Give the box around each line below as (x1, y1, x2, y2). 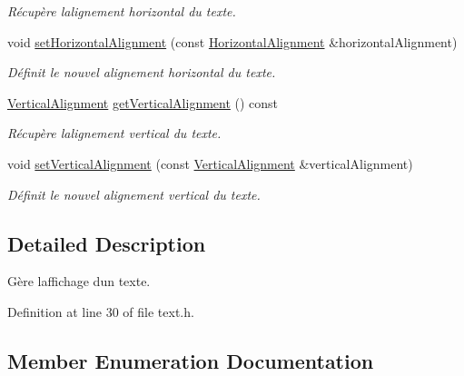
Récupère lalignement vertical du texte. (7, 124, 222, 143)
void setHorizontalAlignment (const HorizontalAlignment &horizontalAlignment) (7, 32, 458, 51)
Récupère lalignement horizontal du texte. (7, 2, 236, 20)
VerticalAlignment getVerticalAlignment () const (7, 93, 279, 112)
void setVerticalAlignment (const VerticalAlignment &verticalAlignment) (7, 153, 413, 173)
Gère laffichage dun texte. (7, 272, 151, 291)
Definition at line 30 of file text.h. (7, 302, 194, 321)
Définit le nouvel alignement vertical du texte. (7, 184, 261, 203)
